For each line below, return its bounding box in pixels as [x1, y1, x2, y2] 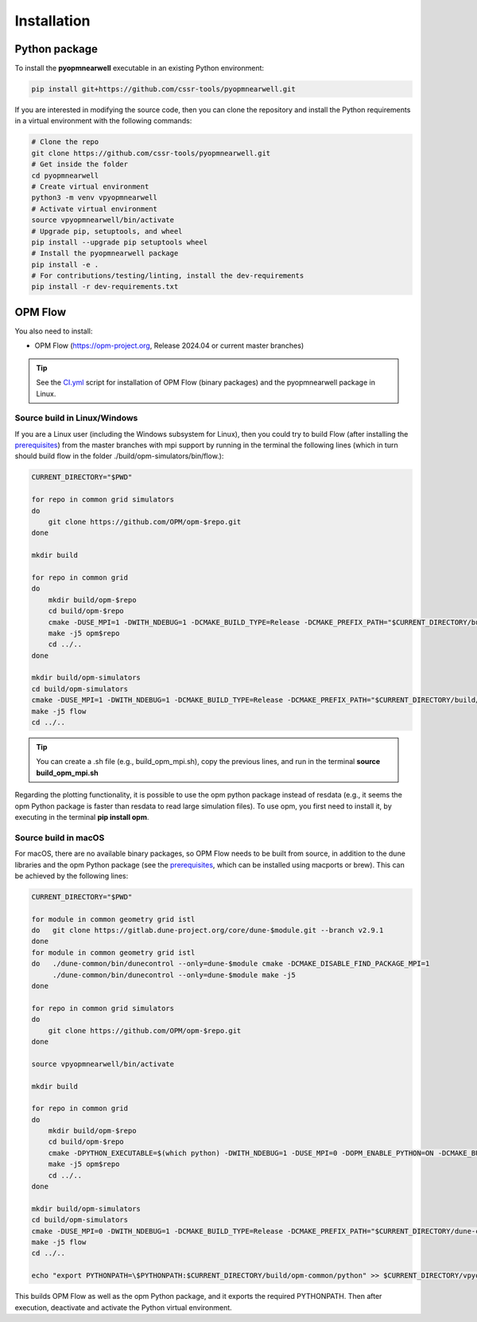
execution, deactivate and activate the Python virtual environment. [14, 1302, 232, 1312]
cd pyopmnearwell [31, 171, 99, 180]
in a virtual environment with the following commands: [14, 116, 192, 126]
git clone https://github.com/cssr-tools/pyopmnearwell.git [31, 148, 271, 158]
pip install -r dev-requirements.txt [31, 283, 179, 291]
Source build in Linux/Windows [14, 412, 138, 423]
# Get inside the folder [31, 160, 129, 169]
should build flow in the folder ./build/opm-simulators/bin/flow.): [14, 451, 224, 461]
